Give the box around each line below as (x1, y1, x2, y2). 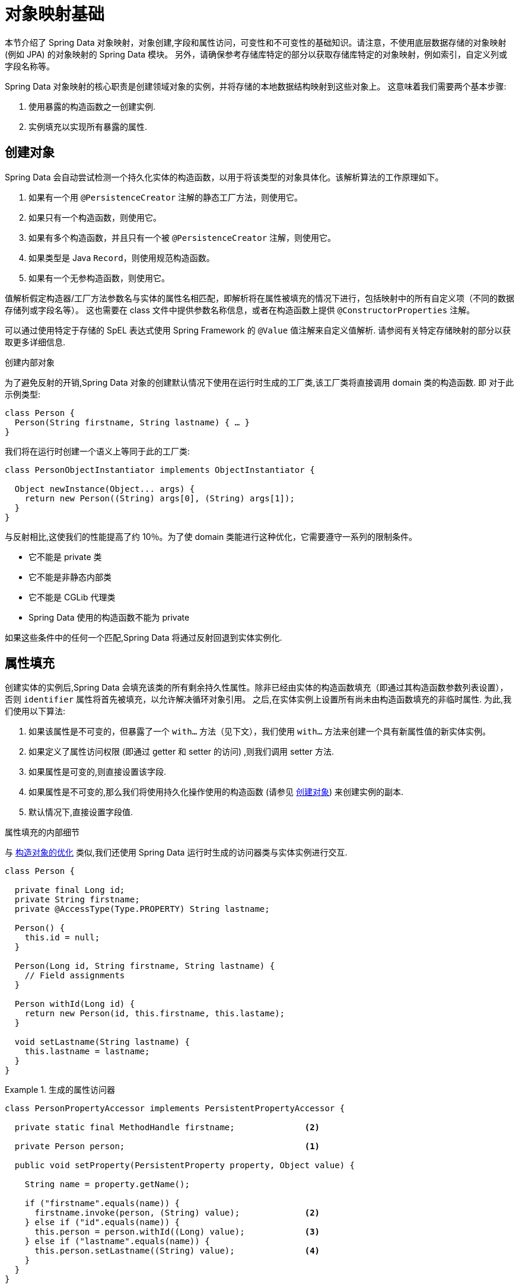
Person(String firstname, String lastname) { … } (14, 417, 250, 427)
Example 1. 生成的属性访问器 (5, 1085, 115, 1095)
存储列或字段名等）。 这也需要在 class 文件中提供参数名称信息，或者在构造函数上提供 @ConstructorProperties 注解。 (5, 304, 475, 315)
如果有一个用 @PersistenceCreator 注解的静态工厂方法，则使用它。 (28, 192, 303, 202)
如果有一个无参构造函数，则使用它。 (28, 272, 170, 283)
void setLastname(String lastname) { (14, 1037, 190, 1047)
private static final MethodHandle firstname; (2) (14, 1122, 320, 1133)
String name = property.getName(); (24, 1179, 190, 1190)
